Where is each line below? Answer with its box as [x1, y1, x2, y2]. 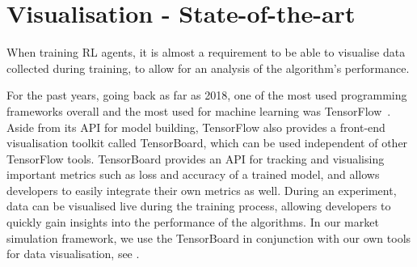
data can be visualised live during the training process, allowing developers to [6, 197, 391, 214]
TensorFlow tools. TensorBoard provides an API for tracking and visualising [6, 150, 385, 167]
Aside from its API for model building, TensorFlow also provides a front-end [6, 118, 385, 135]
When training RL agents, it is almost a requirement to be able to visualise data [6, 44, 406, 61]
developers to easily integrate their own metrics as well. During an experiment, [6, 181, 397, 198]
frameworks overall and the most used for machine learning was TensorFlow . [6, 102, 391, 119]
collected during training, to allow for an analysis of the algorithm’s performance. [6, 59, 410, 76]
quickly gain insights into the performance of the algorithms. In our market [6, 214, 379, 231]
